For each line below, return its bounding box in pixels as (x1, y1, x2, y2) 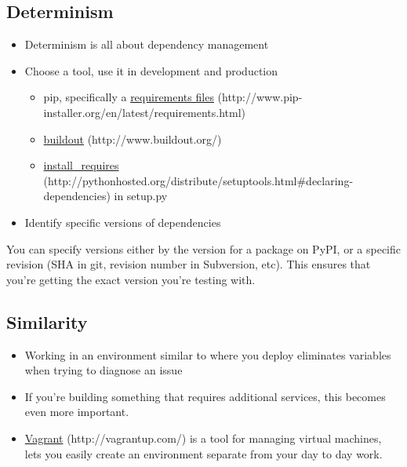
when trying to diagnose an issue (24, 362, 183, 378)
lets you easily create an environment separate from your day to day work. (24, 445, 383, 462)
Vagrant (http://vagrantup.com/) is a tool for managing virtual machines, (24, 429, 382, 446)
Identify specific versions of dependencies (24, 213, 221, 230)
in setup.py (114, 188, 168, 204)
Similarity (6, 309, 88, 334)
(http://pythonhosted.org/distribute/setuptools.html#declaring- (43, 172, 354, 188)
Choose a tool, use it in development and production (24, 62, 278, 78)
